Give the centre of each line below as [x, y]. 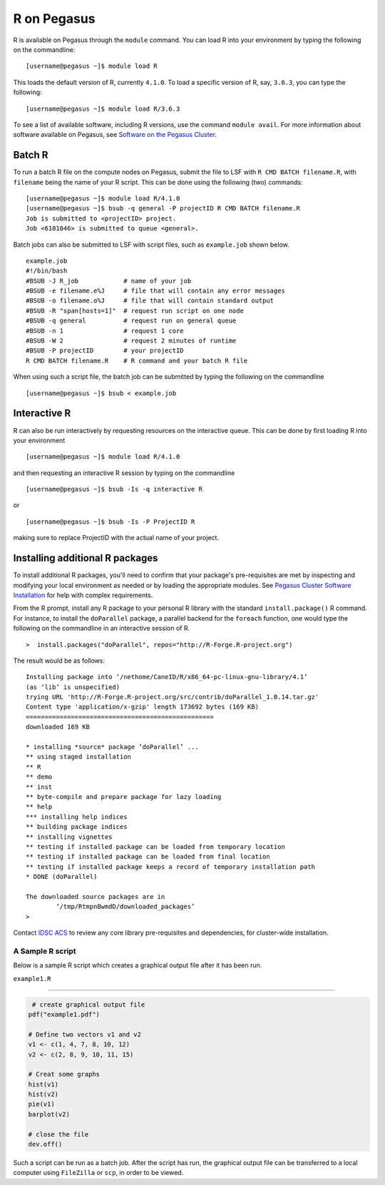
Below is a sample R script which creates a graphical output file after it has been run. [138, 965]
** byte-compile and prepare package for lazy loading [124, 797]
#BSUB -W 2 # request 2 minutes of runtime [131, 341]
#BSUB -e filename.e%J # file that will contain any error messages [155, 291]
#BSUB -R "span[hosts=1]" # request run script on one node [135, 311]
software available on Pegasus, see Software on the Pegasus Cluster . [115, 135]
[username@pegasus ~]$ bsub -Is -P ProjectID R [111, 522]
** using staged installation [79, 757]
